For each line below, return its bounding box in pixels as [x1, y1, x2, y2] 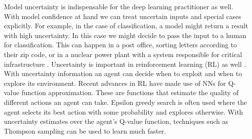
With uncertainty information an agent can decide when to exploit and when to [4, 68, 242, 79]
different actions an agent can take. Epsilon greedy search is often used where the [4, 97, 247, 107]
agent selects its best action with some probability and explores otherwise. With [4, 106, 243, 117]
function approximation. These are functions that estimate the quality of [21, 87, 239, 98]
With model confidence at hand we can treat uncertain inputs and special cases [4, 11, 241, 21]
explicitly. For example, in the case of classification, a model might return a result [4, 20, 249, 31]
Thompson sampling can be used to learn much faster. [4, 125, 166, 136]
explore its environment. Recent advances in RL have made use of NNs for [4, 78, 226, 88]
